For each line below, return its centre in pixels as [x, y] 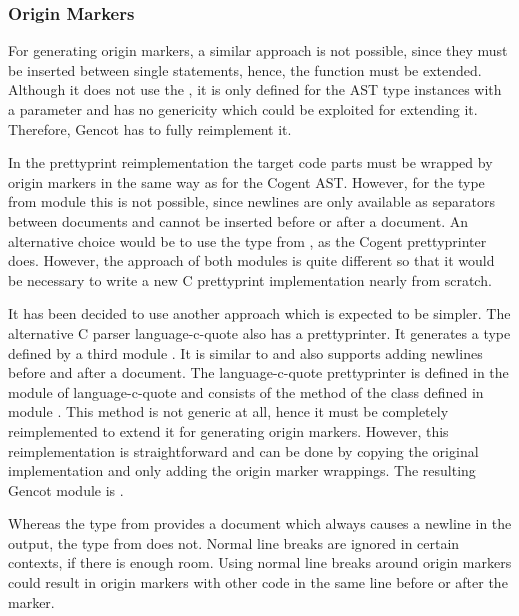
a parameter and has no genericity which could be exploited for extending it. [243, 109]
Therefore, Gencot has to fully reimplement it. [150, 128]
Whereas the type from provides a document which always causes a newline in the [260, 523]
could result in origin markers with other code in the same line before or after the [258, 582]
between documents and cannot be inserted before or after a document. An [238, 220]
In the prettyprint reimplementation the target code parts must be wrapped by [250, 162]
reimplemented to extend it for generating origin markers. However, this [228, 430]
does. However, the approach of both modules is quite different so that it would [251, 260]
